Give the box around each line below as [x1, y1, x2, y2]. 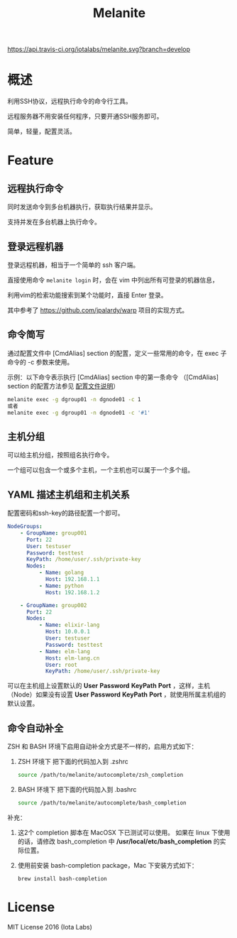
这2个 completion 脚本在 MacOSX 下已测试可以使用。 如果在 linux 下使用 [17, 828, 231, 836]
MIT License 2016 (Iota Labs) [7, 922, 92, 931]
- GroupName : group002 [20, 601, 87, 609]
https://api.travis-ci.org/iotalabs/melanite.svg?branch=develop [7, 45, 190, 54]
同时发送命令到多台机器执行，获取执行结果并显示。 [7, 202, 157, 211]
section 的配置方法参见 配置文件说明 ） [7, 381, 120, 390]
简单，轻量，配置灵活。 [7, 127, 76, 136]
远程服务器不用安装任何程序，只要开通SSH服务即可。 [7, 112, 163, 121]
